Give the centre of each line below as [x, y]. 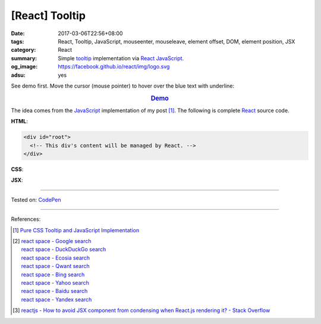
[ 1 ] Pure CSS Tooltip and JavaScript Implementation [76, 230]
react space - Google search [56, 241]
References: [26, 219]
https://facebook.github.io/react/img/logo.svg [114, 67]
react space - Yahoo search [55, 282]
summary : [24, 58]
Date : [18, 33]
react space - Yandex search [56, 299]
